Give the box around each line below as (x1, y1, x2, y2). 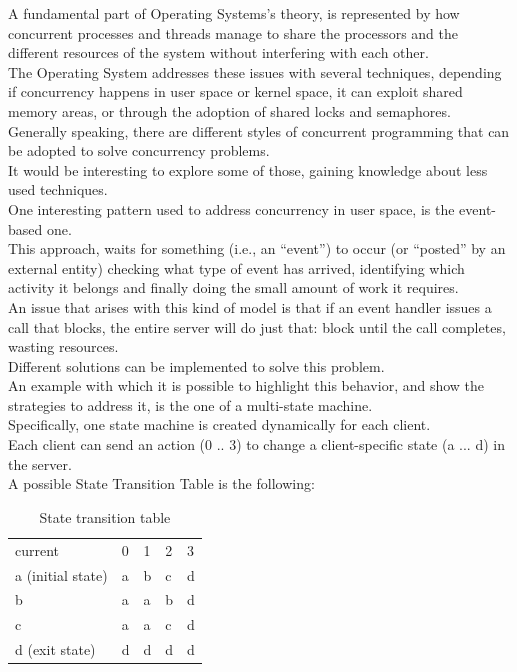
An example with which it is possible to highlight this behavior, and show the (8, 375, 485, 396)
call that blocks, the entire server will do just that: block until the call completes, (8, 316, 506, 337)
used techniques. (8, 179, 108, 200)
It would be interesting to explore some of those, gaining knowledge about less (8, 159, 488, 180)
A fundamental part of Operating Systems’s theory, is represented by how (8, 3, 460, 23)
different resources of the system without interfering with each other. (8, 42, 429, 63)
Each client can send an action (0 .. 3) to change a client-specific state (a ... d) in (8, 434, 505, 455)
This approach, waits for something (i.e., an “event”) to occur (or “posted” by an (8, 238, 506, 259)
